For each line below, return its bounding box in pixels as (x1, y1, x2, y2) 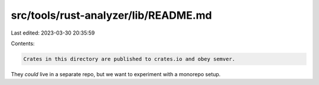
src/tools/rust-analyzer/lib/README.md (11, 9, 212, 22)
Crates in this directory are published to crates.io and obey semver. (23, 56, 236, 62)
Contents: (11, 40, 35, 47)
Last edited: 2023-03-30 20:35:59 (11, 29, 95, 36)
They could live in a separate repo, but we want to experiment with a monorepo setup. (11, 70, 221, 77)
